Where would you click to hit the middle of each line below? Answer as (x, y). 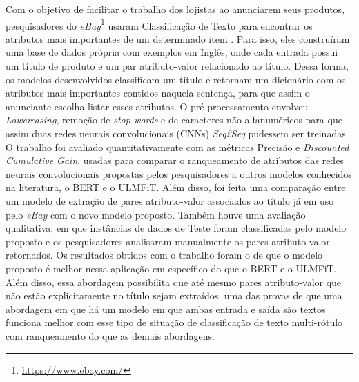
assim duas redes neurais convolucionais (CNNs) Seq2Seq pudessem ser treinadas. (177, 133)
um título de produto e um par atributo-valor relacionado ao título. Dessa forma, (177, 66)
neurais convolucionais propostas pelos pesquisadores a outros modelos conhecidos (179, 173)
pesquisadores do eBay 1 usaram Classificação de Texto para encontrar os (159, 24)
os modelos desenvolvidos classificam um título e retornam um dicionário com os (176, 79)
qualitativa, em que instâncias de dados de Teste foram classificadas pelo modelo (176, 228)
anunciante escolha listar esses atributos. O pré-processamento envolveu (157, 106)
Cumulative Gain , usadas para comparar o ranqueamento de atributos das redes (175, 160)
